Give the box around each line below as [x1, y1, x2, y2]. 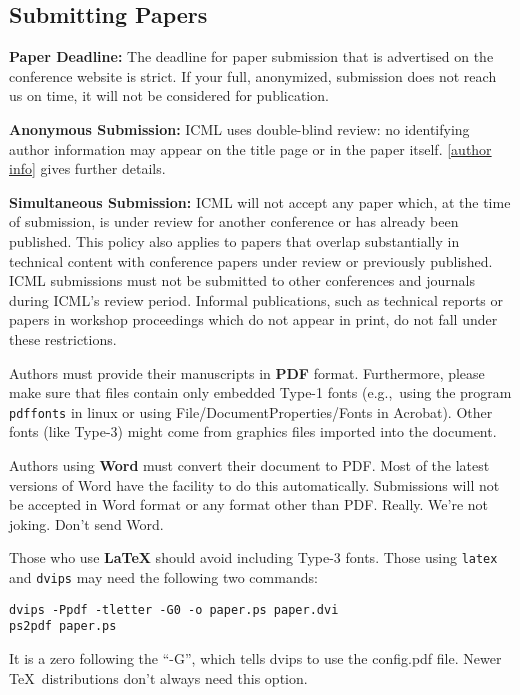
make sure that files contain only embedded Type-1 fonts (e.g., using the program [9, 382, 512, 403]
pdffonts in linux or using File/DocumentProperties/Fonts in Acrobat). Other [9, 401, 493, 422]
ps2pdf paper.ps [9, 619, 117, 634]
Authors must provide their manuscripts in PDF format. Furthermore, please [9, 362, 485, 383]
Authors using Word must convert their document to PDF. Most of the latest [9, 454, 490, 475]
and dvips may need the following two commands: [9, 566, 318, 587]
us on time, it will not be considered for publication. [9, 85, 329, 106]
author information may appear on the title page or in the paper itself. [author [9, 138, 492, 159]
